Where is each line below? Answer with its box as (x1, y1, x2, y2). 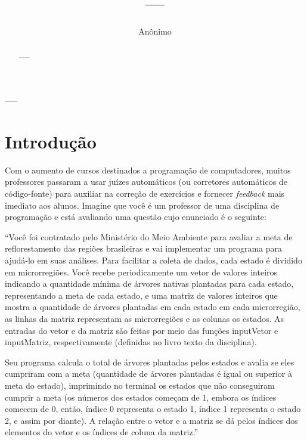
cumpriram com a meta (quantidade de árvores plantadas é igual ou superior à (5, 367, 292, 380)
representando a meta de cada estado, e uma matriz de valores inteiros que (5, 289, 278, 301)
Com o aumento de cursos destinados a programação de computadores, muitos (5, 163, 291, 176)
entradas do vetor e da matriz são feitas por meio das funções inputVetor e (5, 324, 278, 336)
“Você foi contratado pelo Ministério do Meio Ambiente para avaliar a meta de (5, 230, 293, 243)
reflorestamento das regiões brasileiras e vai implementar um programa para (5, 242, 283, 255)
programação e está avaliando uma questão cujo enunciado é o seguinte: (5, 210, 266, 223)
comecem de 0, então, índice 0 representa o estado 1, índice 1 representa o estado (5, 402, 301, 415)
